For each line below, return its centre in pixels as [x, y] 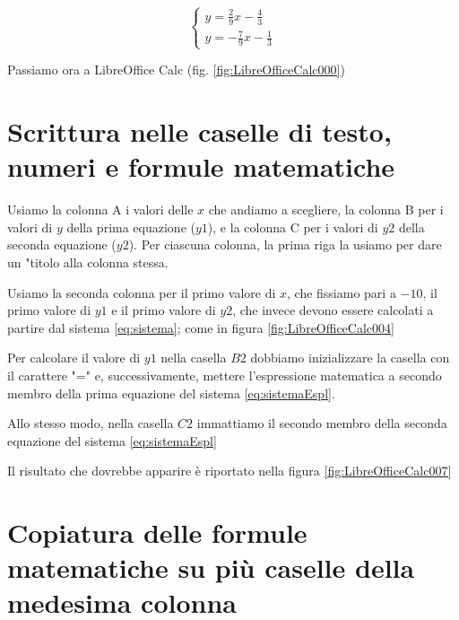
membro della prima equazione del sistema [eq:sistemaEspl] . [171, 393]
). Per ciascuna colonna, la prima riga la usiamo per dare [285, 245]
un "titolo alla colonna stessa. [88, 262]
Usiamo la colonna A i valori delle [100, 210]
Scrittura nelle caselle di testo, [199, 131]
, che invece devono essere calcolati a [333, 310]
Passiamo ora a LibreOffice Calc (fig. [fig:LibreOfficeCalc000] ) [176, 70]
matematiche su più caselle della [211, 568]
